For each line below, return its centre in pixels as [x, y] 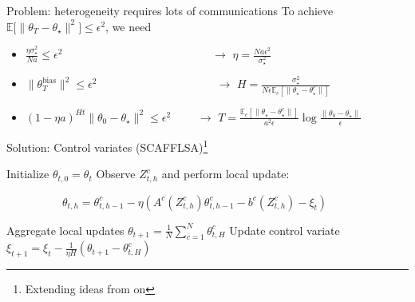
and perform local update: [225, 174]
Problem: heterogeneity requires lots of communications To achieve [170, 10]
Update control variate [285, 230]
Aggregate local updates [65, 230]
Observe [116, 174]
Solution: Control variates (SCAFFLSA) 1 [107, 145]
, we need [128, 26]
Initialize [28, 174]
